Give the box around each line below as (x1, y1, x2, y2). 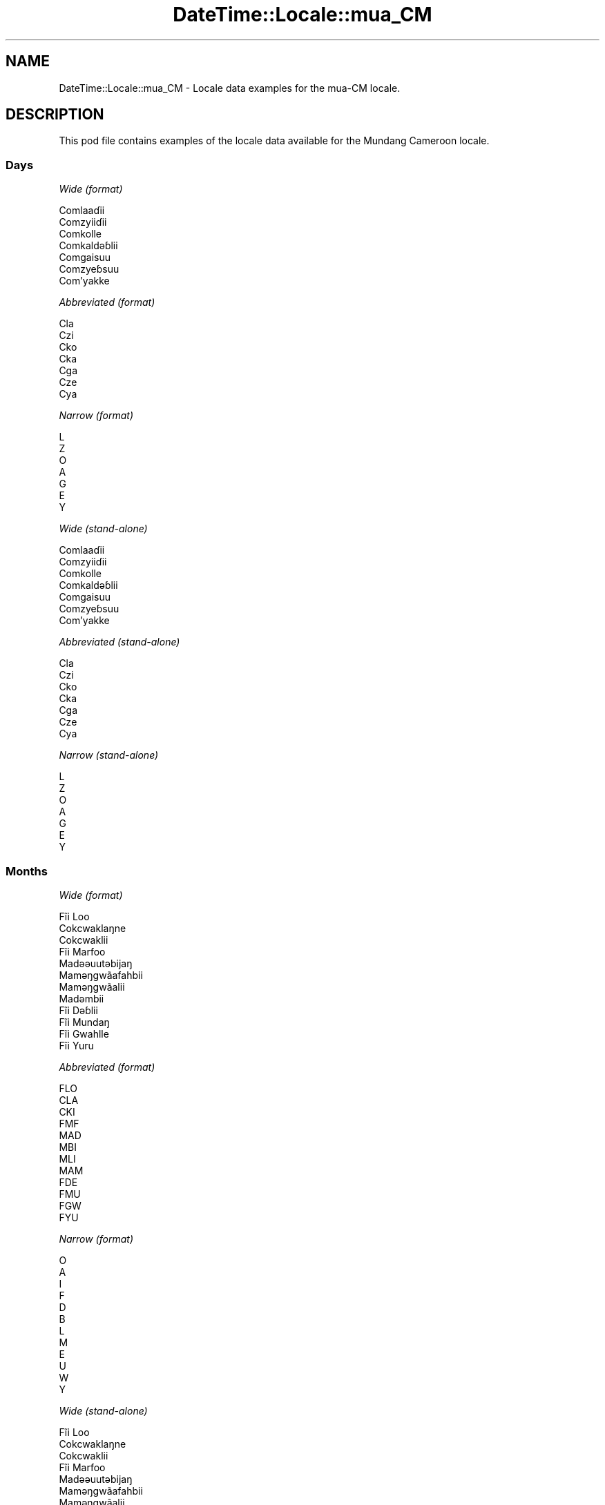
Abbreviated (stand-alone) (59, 636, 180, 648)
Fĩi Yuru (59, 1039, 94, 1051)
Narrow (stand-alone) (59, 749, 159, 761)
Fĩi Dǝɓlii (59, 1004, 98, 1016)
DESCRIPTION (6, 106, 104, 124)
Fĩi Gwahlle (59, 1027, 109, 1040)
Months (6, 864, 48, 878)
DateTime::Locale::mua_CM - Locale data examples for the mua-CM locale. (59, 81, 401, 94)
